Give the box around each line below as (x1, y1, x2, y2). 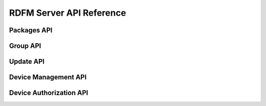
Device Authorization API (9, 89, 88, 97)
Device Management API (9, 73, 87, 81)
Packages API (9, 26, 53, 34)
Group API (9, 42, 41, 50)
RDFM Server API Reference (9, 7, 127, 18)
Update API (9, 57, 45, 66)
